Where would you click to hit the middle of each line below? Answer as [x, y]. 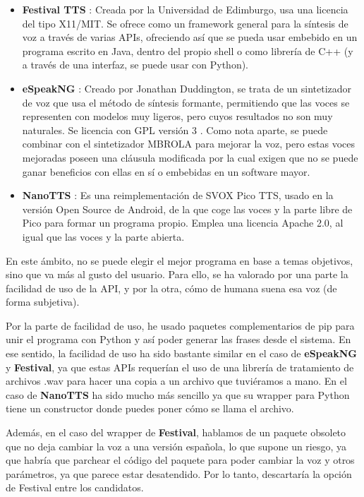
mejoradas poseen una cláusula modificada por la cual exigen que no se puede [190, 157]
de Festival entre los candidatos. [75, 487]
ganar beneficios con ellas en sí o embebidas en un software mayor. [166, 171]
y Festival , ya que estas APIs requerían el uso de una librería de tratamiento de [180, 367]
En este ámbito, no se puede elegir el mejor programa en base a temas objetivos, [180, 260]
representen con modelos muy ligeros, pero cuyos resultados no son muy [177, 116]
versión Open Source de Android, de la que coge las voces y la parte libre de [187, 209]
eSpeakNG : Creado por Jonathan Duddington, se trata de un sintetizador [187, 88]
